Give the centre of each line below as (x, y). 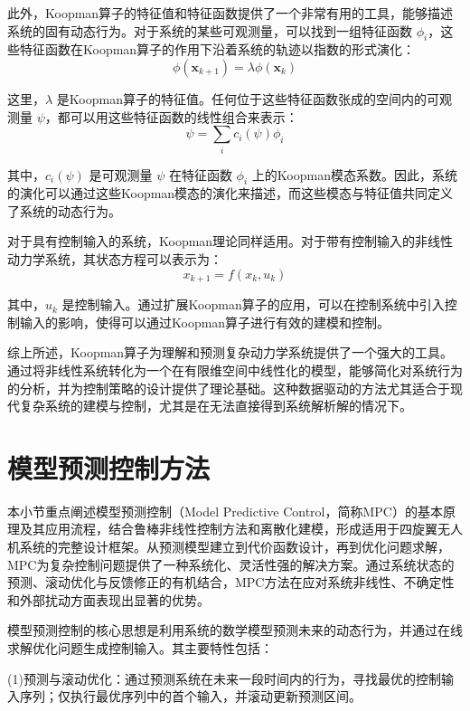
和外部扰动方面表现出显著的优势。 (108, 599)
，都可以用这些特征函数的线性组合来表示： (171, 116)
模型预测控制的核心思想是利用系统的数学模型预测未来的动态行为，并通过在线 (235, 630)
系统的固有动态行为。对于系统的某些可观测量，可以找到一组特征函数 (210, 30)
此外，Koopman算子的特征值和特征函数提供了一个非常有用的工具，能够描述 (230, 13)
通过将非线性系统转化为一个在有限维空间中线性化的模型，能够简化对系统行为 (235, 370)
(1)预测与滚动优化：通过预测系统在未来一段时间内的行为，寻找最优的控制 (224, 678)
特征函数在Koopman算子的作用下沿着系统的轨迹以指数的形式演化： (217, 49)
